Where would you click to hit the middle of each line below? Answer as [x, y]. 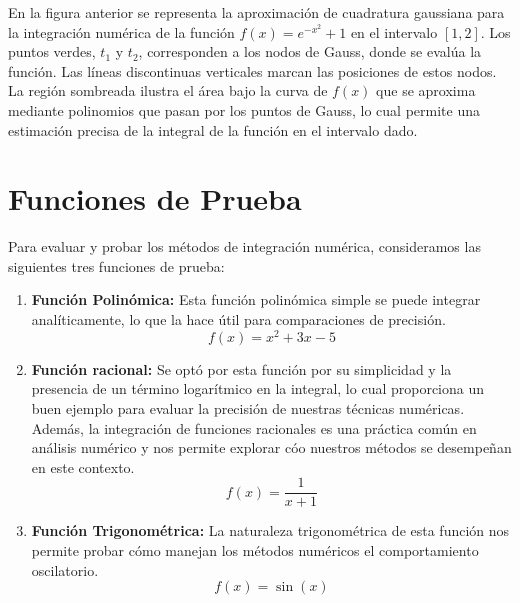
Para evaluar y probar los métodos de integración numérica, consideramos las [244, 246]
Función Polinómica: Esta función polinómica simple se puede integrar [256, 299]
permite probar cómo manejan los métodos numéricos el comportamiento [255, 549]
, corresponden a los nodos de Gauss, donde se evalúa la [310, 51]
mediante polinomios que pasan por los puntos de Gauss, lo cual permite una [244, 109]
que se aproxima [426, 90]
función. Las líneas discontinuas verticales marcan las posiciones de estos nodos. [252, 70]
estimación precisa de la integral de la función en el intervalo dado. [213, 129]
